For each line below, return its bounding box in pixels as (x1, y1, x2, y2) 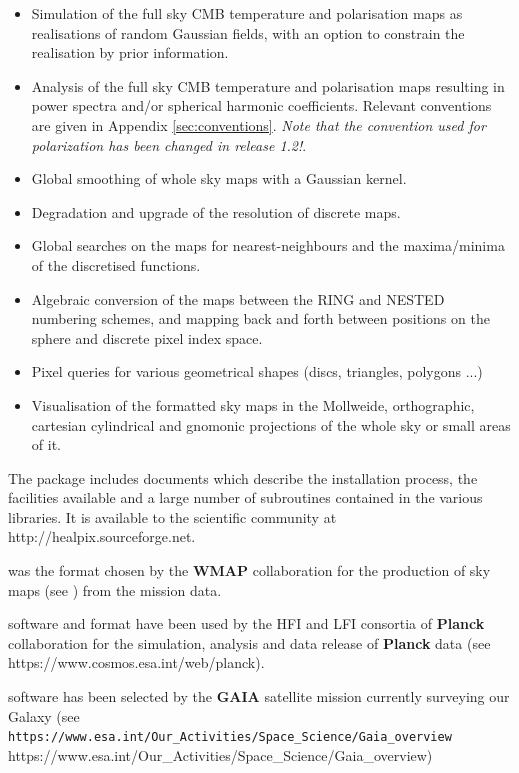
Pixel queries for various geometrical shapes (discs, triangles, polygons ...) (31, 361, 483, 382)
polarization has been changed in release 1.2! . (31, 134, 307, 155)
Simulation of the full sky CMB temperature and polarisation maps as (31, 3, 463, 23)
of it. (31, 434, 61, 455)
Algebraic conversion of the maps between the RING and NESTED (31, 288, 445, 309)
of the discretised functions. (31, 254, 201, 275)
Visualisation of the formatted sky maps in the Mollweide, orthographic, (31, 394, 475, 415)
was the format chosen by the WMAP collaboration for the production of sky (8, 560, 491, 581)
